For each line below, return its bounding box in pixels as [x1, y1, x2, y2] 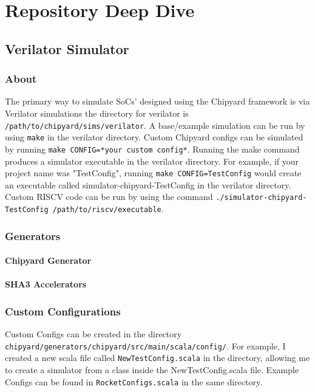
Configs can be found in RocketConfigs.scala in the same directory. [5, 375, 263, 388]
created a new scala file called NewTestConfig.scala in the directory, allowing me [5, 351, 310, 364]
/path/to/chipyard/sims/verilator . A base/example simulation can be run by [5, 119, 305, 131]
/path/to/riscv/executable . [52, 202, 164, 215]
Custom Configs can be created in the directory [5, 328, 182, 340]
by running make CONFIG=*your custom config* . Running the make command [5, 142, 300, 155]
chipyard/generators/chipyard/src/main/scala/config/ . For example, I [5, 339, 286, 352]
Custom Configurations [5, 303, 121, 318]
